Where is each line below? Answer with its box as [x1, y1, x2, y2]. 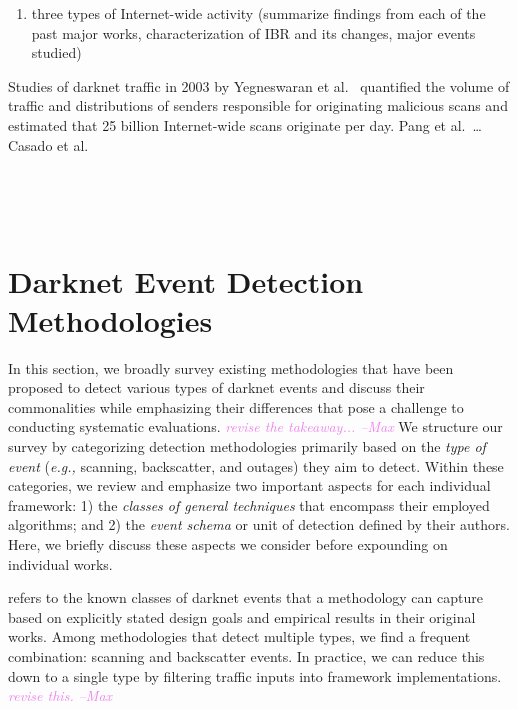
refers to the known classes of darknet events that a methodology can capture [8, 587, 483, 608]
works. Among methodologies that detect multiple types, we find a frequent [8, 626, 471, 647]
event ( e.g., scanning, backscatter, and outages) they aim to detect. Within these [8, 455, 504, 476]
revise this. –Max [8, 685, 113, 706]
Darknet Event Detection [8, 260, 364, 301]
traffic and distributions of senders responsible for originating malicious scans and [8, 95, 508, 116]
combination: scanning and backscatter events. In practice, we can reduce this [8, 645, 485, 666]
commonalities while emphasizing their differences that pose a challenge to [8, 396, 464, 417]
